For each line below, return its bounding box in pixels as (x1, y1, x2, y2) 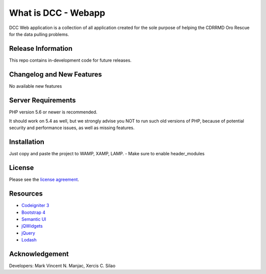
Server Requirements (9, 96, 76, 104)
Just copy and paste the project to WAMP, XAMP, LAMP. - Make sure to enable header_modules (9, 151, 205, 157)
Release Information (9, 44, 73, 53)
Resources (9, 190, 43, 198)
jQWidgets (21, 223, 43, 229)
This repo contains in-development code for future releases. (9, 57, 132, 63)
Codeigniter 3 (21, 203, 49, 208)
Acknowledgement (9, 249, 69, 258)
